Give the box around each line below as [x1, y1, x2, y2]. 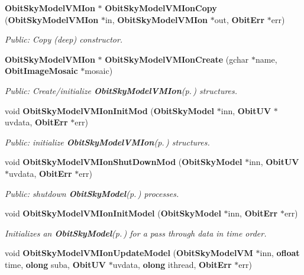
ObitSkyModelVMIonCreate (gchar [105, 53, 249, 65]
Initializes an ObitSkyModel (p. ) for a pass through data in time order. [5, 227, 267, 239]
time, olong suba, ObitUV [5, 258, 106, 270]
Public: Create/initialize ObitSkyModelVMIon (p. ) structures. [5, 84, 238, 96]
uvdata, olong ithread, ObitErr [112, 258, 232, 270]
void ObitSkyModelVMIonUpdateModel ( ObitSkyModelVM [5, 247, 253, 259]
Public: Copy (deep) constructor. [5, 33, 123, 46]
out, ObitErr [214, 13, 265, 25]
